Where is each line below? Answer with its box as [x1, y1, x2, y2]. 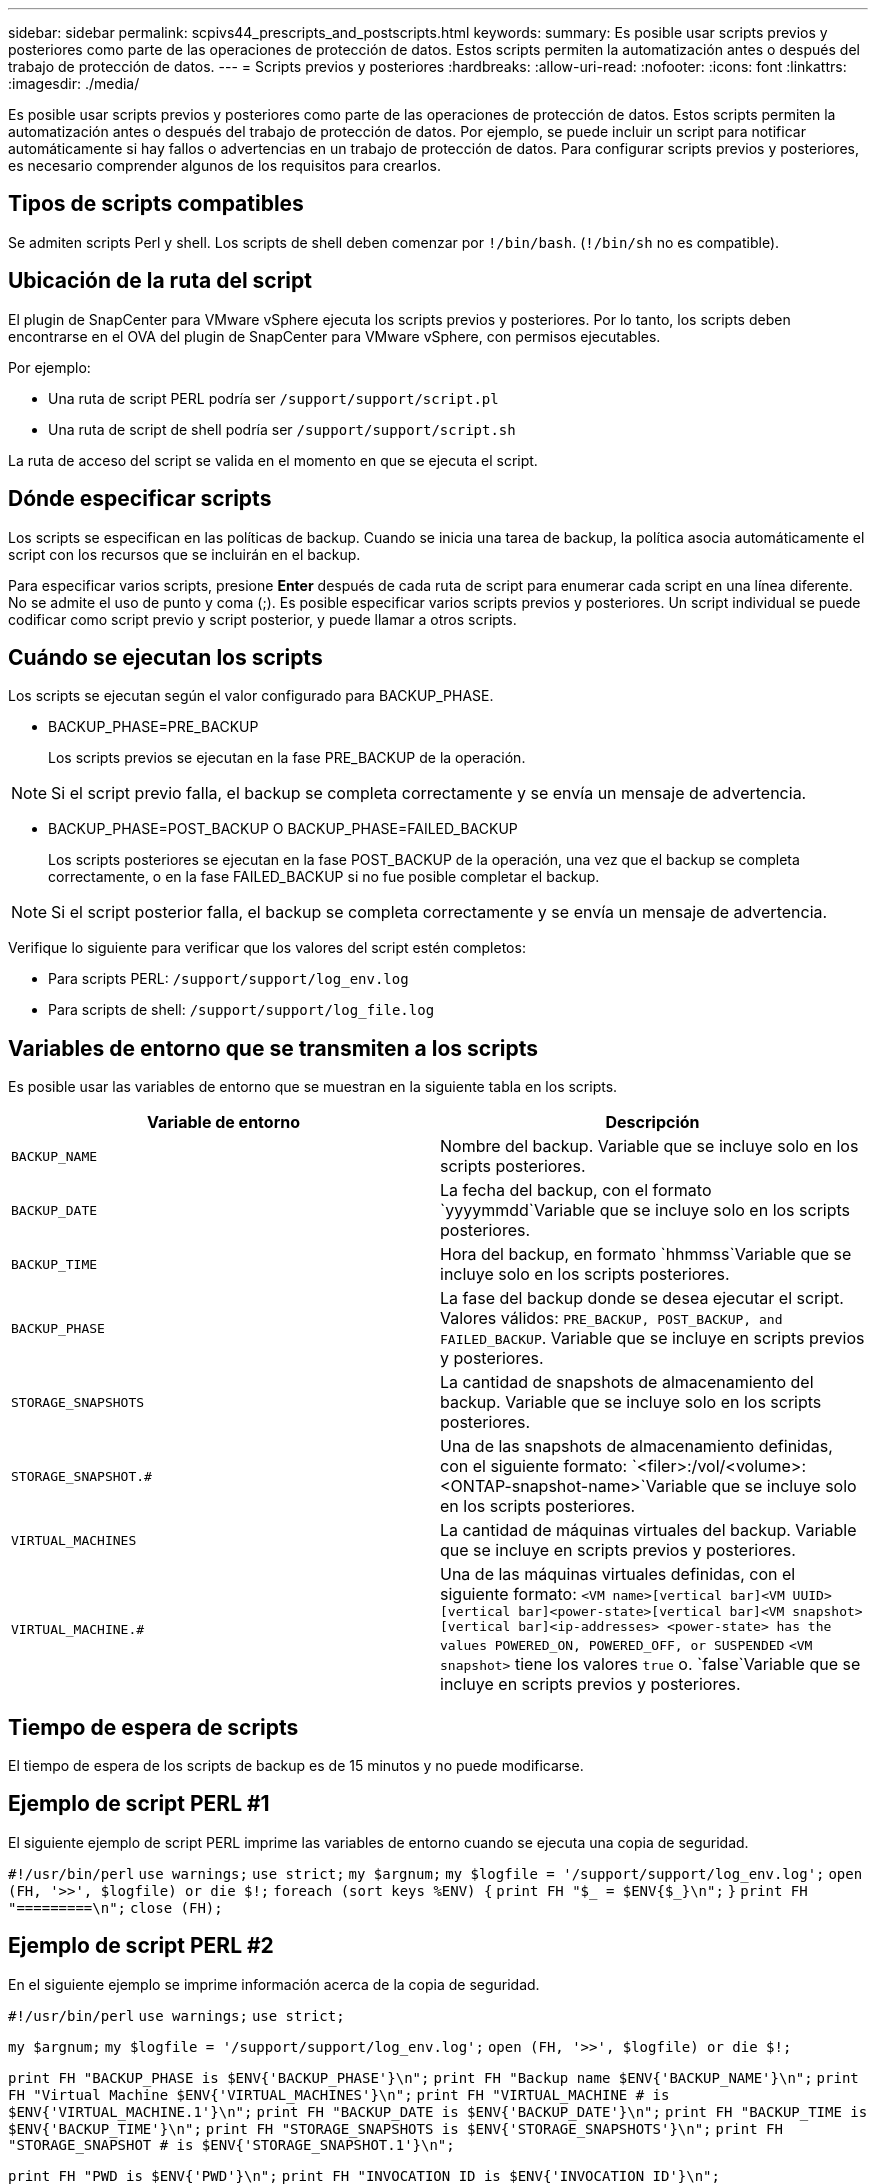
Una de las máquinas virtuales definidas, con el [440, 1564, 796, 1585]
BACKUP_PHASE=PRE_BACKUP [48, 718, 259, 736]
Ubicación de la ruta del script [8, 268, 312, 294]
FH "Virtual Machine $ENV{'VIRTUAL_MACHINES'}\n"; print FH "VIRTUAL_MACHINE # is [8, 2086, 670, 2103]
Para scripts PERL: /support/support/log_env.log [48, 970, 409, 988]
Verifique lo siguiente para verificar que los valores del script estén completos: [8, 939, 526, 957]
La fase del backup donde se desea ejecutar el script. [440, 1288, 844, 1309]
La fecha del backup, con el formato [440, 1180, 712, 1201]
